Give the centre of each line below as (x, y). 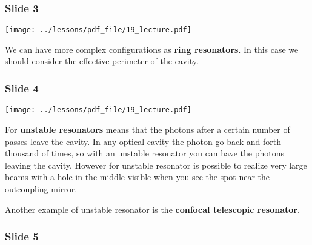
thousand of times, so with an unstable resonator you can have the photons (144, 153)
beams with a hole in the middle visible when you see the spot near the (138, 177)
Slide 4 (22, 88)
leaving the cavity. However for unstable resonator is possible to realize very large (156, 165)
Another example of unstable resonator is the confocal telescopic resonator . (152, 209)
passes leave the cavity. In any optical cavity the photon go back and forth (143, 141)
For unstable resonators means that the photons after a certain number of (148, 129)
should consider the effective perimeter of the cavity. (102, 61)
